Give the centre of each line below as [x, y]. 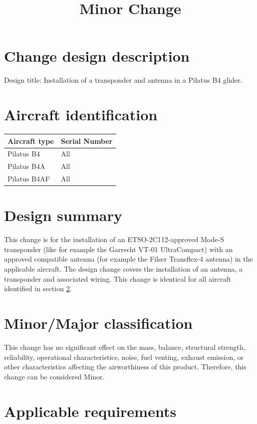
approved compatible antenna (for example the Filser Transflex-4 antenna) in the [128, 259]
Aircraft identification [81, 115]
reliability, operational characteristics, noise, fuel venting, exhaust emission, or [124, 357]
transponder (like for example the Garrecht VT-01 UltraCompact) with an [118, 249]
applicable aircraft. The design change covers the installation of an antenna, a [123, 269]
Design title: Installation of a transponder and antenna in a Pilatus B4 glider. [123, 80]
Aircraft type [31, 141]
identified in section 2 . [38, 288]
